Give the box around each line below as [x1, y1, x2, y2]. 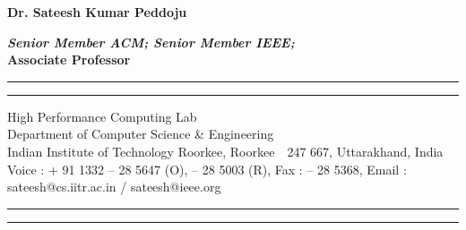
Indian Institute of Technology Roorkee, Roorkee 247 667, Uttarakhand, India [7, 141, 444, 160]
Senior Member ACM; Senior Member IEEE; [7, 32, 295, 51]
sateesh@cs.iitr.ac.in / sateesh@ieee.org [7, 177, 221, 196]
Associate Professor [7, 50, 131, 69]
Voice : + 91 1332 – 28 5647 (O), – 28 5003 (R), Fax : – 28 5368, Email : [7, 159, 407, 178]
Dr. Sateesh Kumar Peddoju [7, 3, 187, 21]
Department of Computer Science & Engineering [7, 124, 274, 143]
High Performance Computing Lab [7, 106, 197, 125]
